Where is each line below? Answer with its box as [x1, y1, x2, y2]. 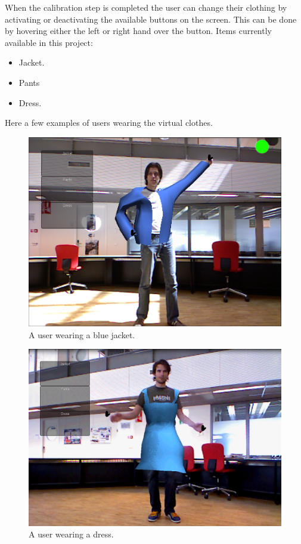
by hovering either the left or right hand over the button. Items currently [5, 24, 272, 37]
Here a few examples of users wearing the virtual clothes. [5, 116, 213, 129]
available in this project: [5, 36, 93, 48]
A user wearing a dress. [29, 528, 114, 540]
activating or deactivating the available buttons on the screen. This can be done [5, 13, 297, 25]
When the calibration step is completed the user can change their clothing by [5, 1, 287, 13]
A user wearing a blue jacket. [29, 328, 135, 341]
